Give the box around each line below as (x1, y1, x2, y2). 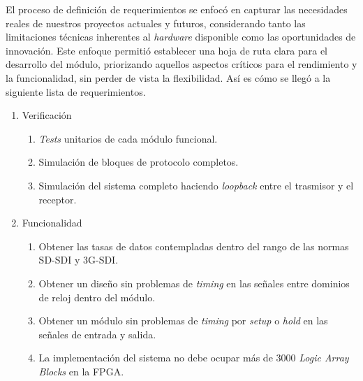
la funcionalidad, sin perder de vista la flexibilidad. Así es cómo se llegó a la (6, 70, 331, 85)
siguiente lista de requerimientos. (6, 84, 146, 99)
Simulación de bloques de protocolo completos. (38, 154, 239, 169)
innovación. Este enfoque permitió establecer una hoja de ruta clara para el (6, 43, 328, 57)
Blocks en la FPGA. (38, 364, 124, 378)
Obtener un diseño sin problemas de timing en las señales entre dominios (38, 275, 350, 290)
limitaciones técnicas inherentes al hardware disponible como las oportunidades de (6, 29, 356, 44)
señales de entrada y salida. (38, 326, 156, 341)
